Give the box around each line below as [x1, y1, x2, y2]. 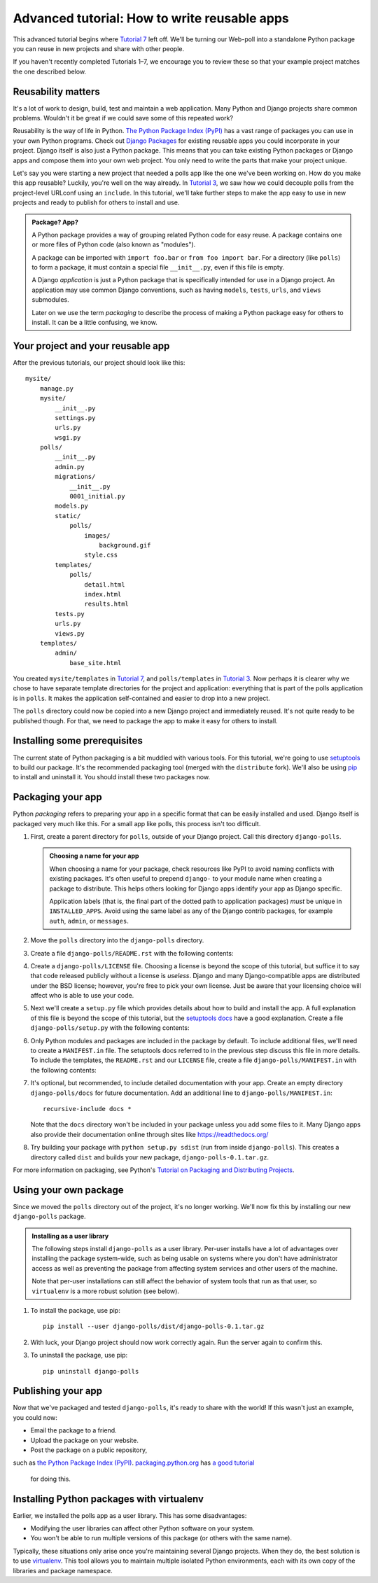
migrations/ [55, 473, 96, 481]
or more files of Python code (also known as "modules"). [31, 240, 196, 249]
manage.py [39, 384, 73, 392]
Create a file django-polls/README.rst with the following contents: [30, 949, 234, 957]
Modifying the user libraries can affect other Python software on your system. [30, 1524, 255, 1533]
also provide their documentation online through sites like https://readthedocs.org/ [30, 1130, 269, 1138]
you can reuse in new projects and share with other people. [13, 44, 185, 53]
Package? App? [31, 218, 78, 226]
